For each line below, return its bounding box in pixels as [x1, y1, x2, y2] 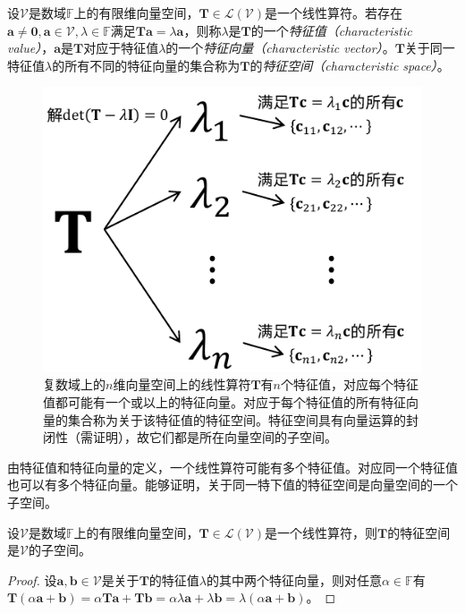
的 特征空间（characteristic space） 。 [249, 55, 450, 74]
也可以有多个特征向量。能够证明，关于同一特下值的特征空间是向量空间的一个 [7, 475, 458, 494]
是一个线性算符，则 [265, 523, 378, 541]
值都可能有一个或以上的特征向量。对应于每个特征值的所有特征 [43, 392, 406, 411]
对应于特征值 [83, 38, 159, 57]
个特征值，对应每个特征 [281, 375, 419, 394]
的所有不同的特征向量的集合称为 [52, 55, 241, 74]
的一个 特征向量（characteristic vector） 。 [165, 38, 395, 57]
